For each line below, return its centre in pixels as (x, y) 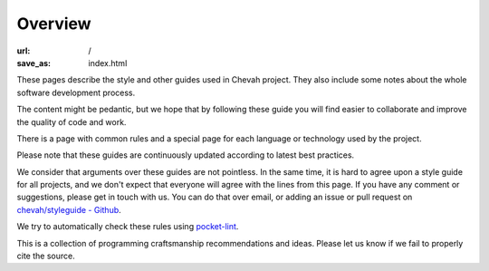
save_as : (34, 63)
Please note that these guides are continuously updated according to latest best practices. (186, 155)
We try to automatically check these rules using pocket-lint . (128, 227)
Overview (54, 24)
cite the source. (46, 256)
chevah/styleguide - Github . (69, 209)
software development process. (76, 92)
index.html (108, 63)
